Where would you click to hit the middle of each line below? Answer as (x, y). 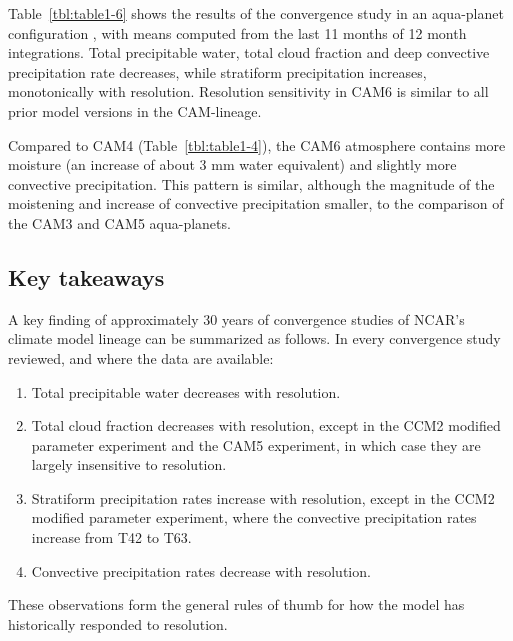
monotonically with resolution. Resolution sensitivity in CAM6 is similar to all (248, 91)
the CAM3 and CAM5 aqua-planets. (119, 222)
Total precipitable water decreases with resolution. (186, 391)
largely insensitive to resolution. (129, 464)
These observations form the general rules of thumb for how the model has (236, 604)
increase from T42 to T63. (111, 537)
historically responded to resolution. (118, 623)
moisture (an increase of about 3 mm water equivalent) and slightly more (232, 164)
